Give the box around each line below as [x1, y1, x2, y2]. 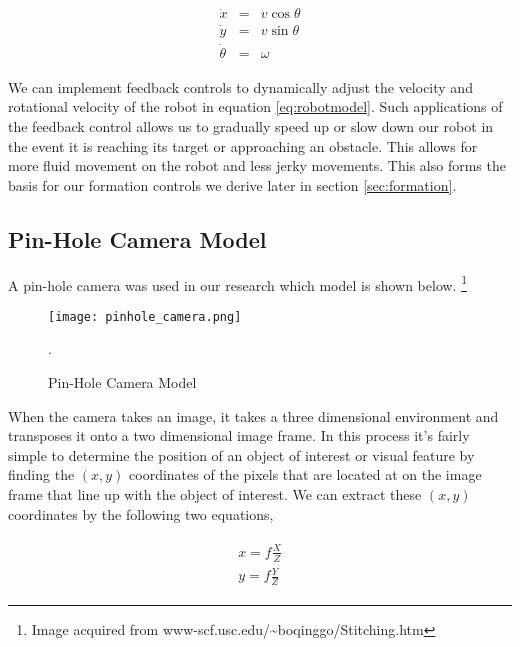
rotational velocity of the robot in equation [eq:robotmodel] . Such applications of [8, 96, 503, 117]
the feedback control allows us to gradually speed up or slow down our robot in [8, 115, 494, 136]
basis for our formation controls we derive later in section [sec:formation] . [8, 174, 457, 195]
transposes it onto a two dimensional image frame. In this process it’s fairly [8, 425, 470, 446]
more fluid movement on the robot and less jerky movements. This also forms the [8, 155, 506, 176]
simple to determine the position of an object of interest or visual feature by [8, 444, 475, 465]
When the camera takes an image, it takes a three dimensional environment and [8, 405, 499, 426]
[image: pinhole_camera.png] [48, 309, 242, 324]
